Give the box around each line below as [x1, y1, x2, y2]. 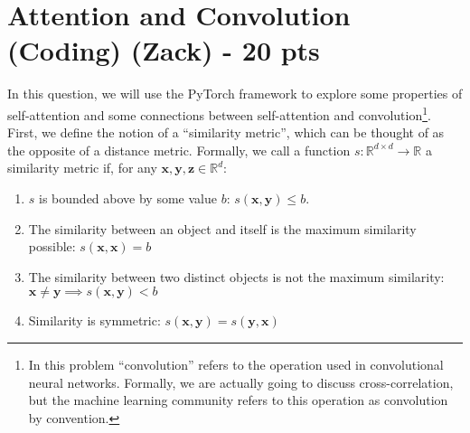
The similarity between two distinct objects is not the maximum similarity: [28, 267, 445, 286]
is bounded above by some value [39, 188, 217, 207]
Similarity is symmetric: [28, 311, 161, 330]
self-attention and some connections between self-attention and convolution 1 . [7, 102, 431, 124]
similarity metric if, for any [7, 158, 157, 177]
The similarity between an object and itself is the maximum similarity [28, 219, 417, 238]
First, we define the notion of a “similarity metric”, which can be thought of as [7, 123, 445, 142]
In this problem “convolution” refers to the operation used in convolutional [28, 354, 444, 373]
